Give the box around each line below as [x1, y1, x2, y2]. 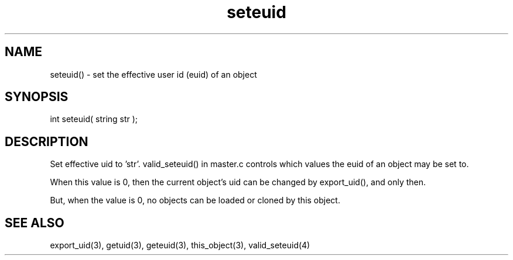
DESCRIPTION [5, 134, 88, 149]
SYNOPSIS [5, 89, 69, 105]
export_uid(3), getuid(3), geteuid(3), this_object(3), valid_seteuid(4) [50, 240, 310, 251]
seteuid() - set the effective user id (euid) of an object [50, 69, 257, 79]
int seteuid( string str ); [50, 114, 138, 124]
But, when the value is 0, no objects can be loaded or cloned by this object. [50, 195, 340, 206]
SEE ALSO [5, 215, 64, 230]
